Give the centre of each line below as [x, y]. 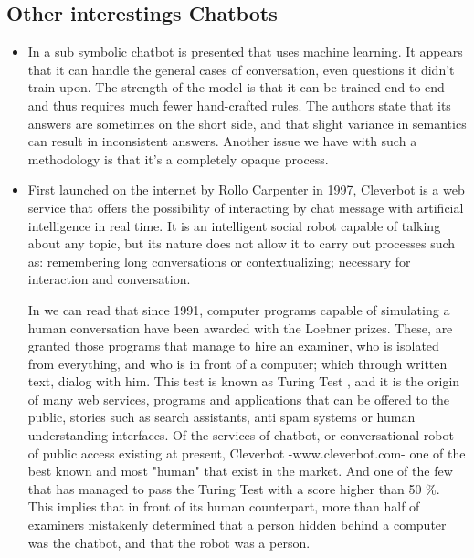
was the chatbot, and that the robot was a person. [169, 542]
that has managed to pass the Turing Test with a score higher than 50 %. [234, 488]
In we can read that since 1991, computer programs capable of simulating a [239, 309]
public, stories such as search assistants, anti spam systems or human [221, 417]
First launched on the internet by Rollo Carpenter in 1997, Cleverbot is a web [246, 190]
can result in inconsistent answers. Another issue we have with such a [222, 141]
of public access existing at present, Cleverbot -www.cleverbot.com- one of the [247, 453]
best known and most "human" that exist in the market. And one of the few [240, 471]
